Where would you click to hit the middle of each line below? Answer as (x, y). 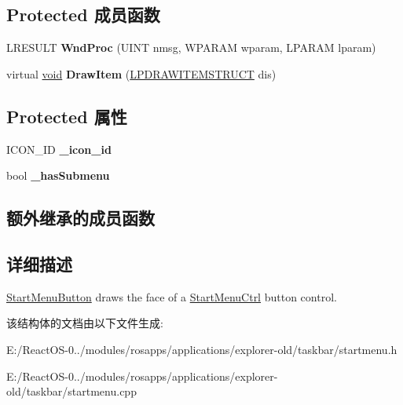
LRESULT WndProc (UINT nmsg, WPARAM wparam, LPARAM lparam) (191, 47)
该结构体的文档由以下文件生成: (85, 323)
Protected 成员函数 (83, 15)
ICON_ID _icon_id (59, 149)
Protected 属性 (67, 116)
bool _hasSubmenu (58, 175)
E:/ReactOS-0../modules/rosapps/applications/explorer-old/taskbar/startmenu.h (202, 349)
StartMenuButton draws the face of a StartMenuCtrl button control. (172, 296)
